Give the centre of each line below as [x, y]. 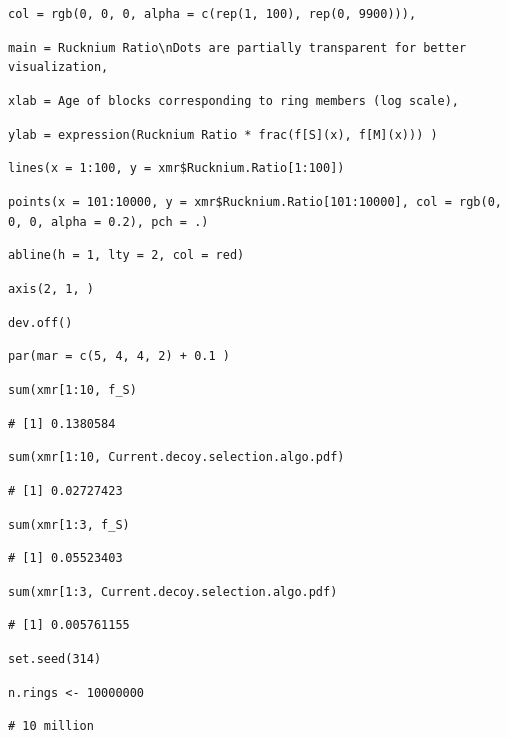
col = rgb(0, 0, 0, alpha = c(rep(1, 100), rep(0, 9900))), [212, 14]
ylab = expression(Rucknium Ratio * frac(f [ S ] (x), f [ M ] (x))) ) [223, 134]
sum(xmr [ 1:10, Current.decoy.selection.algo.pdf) [176, 457]
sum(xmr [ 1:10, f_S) [72, 389]
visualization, [58, 67]
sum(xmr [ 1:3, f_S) [69, 524]
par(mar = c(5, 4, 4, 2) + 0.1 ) [119, 356]
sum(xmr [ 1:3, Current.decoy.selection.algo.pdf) [173, 591]
